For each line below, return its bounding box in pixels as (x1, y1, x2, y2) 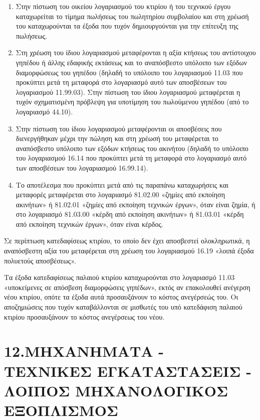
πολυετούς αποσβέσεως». (4, 255, 76, 265)
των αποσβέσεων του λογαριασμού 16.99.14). (16, 162, 148, 173)
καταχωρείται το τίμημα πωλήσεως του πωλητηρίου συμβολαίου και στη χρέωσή (16, 11, 249, 21)
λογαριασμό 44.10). (16, 106, 73, 116)
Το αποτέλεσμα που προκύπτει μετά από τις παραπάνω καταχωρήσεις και (16, 179, 228, 190)
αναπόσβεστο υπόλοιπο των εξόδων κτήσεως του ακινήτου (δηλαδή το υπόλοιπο (16, 143, 248, 153)
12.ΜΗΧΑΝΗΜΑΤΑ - (4, 341, 164, 361)
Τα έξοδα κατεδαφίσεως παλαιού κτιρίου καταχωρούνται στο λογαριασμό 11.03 (4, 272, 235, 283)
